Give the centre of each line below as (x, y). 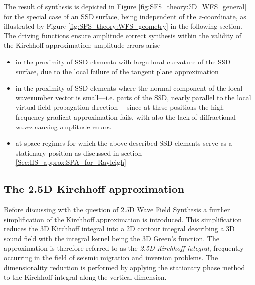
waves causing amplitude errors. (64, 126)
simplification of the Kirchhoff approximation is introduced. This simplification (123, 219)
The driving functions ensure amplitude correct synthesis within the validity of (123, 35)
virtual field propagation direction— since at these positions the (112, 107)
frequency (30, 116)
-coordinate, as (224, 16)
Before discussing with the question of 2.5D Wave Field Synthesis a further (117, 209)
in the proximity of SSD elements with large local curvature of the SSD (123, 61)
